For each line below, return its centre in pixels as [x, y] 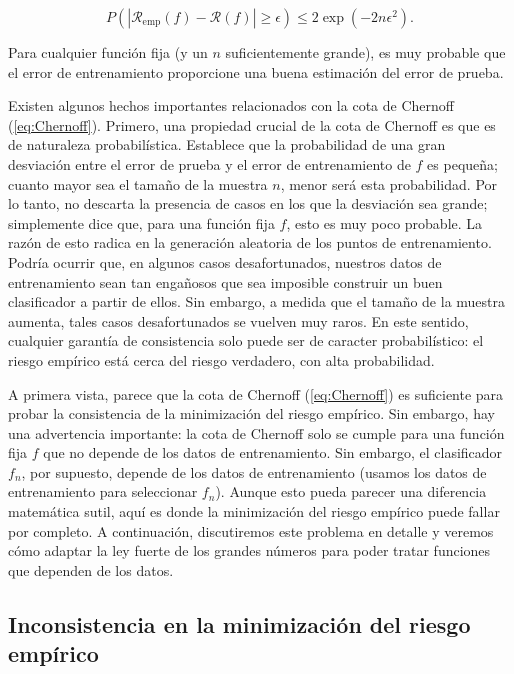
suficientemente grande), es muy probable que [365, 52]
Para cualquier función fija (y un [108, 52]
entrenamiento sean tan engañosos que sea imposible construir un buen [225, 281]
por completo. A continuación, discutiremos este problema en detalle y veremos [251, 530]
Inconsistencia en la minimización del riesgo [239, 623]
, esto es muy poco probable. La [384, 222]
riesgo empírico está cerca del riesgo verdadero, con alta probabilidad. [221, 359]
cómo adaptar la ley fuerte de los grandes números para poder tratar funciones [249, 550]
